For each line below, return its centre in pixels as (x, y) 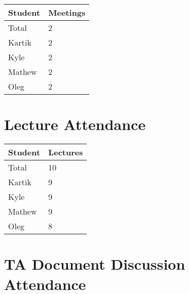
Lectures (66, 152)
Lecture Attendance (75, 124)
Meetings (67, 12)
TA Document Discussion (95, 264)
